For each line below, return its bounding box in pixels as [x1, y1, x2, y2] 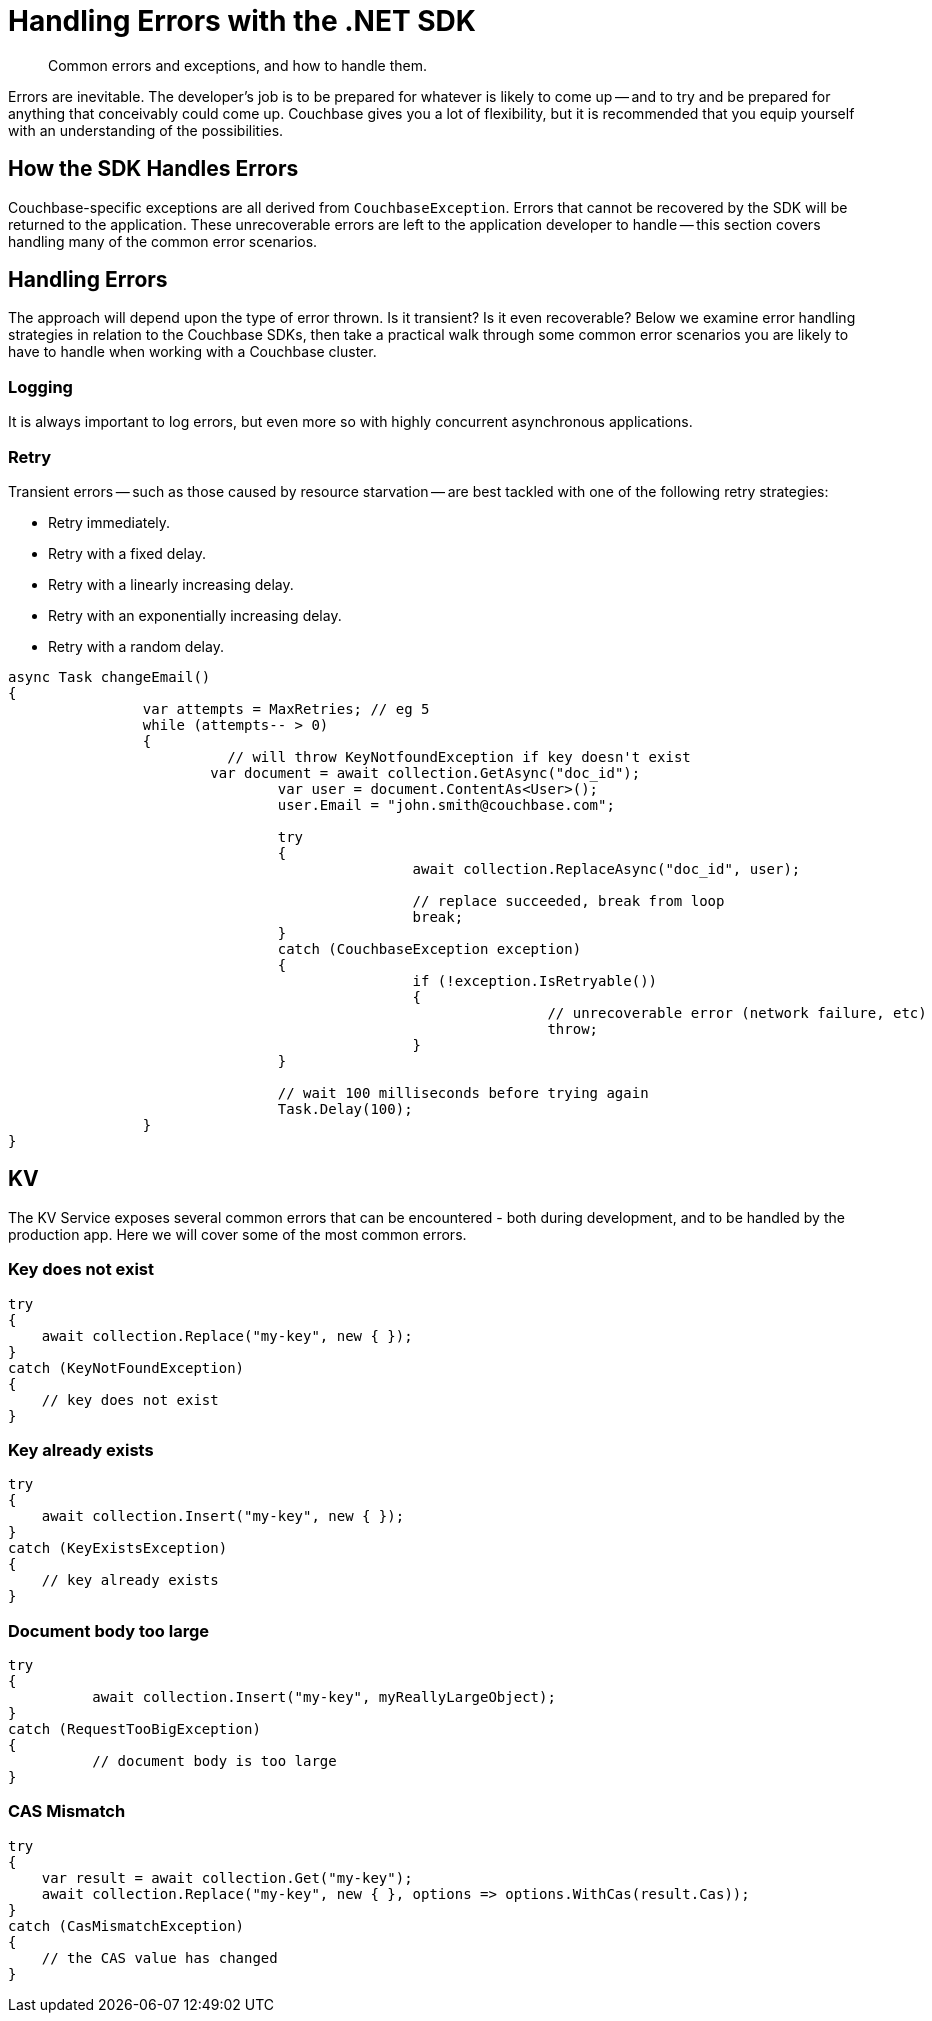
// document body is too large [92, 1753, 337, 1770]
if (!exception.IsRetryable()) [412, 972, 658, 989]
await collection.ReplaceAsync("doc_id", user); [412, 860, 801, 877]
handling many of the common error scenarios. [8, 232, 318, 250]
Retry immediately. [48, 513, 171, 531]
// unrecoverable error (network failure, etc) [547, 1004, 927, 1021]
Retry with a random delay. [48, 637, 224, 655]
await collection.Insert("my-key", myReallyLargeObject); [92, 1689, 556, 1706]
